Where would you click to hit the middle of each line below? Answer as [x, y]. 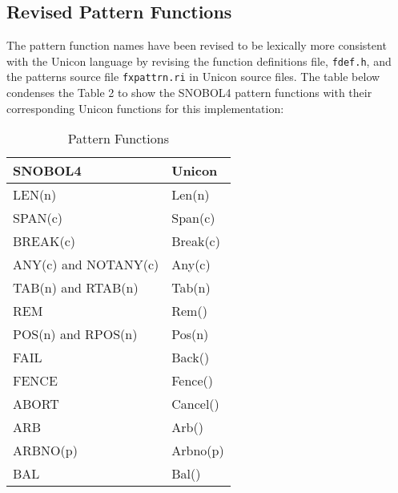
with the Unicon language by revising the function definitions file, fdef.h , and [199, 61]
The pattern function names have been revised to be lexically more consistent [197, 45]
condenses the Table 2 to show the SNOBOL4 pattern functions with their [189, 93]
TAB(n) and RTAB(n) [76, 288]
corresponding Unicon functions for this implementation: [145, 108]
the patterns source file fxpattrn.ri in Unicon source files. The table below [193, 77]
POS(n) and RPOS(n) [75, 334]
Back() [191, 358]
